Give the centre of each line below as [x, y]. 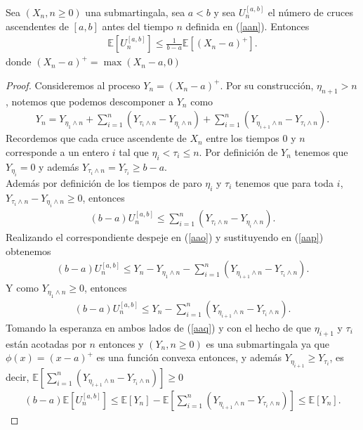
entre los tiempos [243, 138]
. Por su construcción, [267, 85]
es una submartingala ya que [268, 343]
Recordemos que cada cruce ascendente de [96, 138]
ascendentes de [37, 26]
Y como [22, 288]
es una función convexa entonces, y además [189, 357]
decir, [18, 376]
